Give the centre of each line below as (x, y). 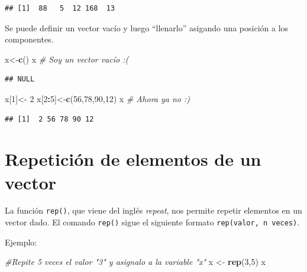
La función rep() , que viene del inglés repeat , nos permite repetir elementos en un (153, 210)
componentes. (29, 39)
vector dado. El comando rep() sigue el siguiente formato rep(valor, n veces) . (152, 222)
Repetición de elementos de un (133, 159)
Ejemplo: (21, 242)
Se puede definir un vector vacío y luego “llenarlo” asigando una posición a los (147, 27)
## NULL (20, 79)
